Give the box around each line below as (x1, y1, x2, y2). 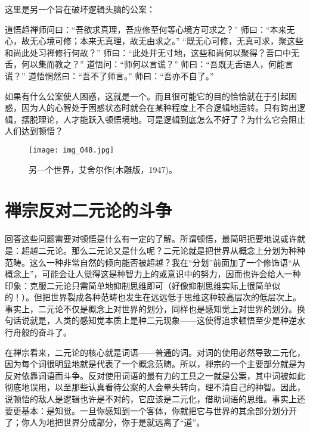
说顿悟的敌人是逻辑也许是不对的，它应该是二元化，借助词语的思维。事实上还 (5, 393, 305, 405)
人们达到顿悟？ (5, 125, 63, 137)
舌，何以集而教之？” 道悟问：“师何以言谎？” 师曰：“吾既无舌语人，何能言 (5, 58, 293, 70)
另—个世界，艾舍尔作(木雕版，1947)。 (29, 163, 177, 175)
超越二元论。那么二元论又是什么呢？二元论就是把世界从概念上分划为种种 (21, 244, 305, 256)
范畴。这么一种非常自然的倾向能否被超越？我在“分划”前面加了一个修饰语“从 (5, 256, 300, 268)
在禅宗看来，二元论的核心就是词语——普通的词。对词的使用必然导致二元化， (5, 346, 305, 358)
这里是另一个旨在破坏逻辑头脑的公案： (5, 3, 155, 15)
